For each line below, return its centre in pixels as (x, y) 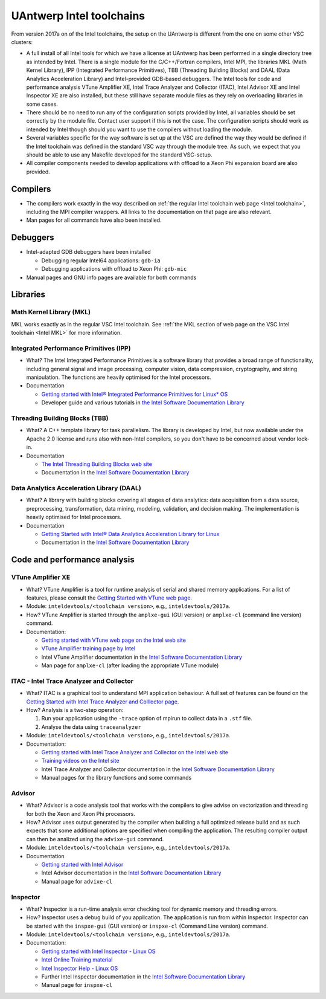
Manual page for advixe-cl (77, 881)
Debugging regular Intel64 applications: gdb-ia (101, 260)
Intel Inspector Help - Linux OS (80, 968)
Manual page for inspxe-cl (77, 985)
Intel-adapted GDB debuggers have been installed (88, 252)
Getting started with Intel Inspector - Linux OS (98, 951)
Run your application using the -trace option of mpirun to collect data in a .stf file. (147, 719)
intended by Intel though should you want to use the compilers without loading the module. (139, 129)
